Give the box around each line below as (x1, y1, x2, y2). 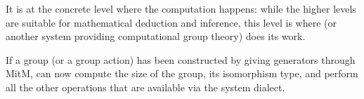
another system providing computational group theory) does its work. (6, 29, 306, 44)
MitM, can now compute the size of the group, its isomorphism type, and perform (6, 66, 358, 81)
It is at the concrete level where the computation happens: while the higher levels (6, 1, 356, 15)
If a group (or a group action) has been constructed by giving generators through (6, 52, 356, 67)
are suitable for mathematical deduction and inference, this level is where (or (6, 15, 337, 29)
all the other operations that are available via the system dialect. (6, 79, 285, 94)
